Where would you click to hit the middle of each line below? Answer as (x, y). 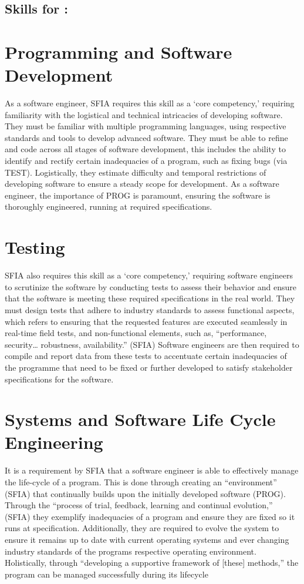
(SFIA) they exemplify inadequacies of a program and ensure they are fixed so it (150, 516)
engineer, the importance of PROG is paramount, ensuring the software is (138, 195)
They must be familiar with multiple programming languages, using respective (146, 126)
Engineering (54, 442)
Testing (35, 247)
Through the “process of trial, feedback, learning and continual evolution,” (139, 505)
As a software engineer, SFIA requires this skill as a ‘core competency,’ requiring (150, 103)
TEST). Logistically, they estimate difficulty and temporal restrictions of (136, 172)
